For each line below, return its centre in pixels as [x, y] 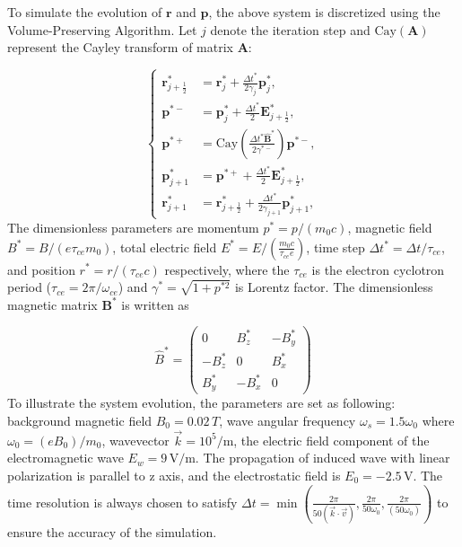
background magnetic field [80, 420]
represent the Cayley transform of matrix [120, 47]
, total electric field [165, 247]
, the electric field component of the [331, 440]
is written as [155, 304]
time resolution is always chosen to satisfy [122, 502]
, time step [336, 247]
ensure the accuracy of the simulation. [112, 532]
